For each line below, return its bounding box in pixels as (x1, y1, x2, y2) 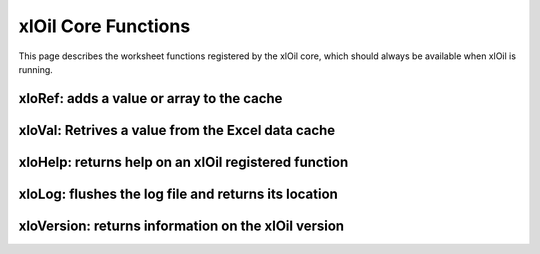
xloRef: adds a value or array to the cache (18, 90, 283, 107)
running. (18, 63, 54, 75)
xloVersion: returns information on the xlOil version (18, 217, 345, 234)
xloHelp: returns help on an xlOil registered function (18, 153, 349, 170)
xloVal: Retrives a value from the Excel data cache (18, 121, 336, 139)
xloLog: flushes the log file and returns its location (18, 185, 339, 202)
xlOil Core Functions (18, 15, 191, 37)
